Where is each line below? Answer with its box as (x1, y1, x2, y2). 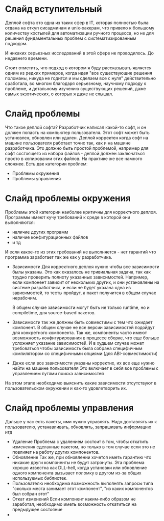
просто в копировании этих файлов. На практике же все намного (5, 156, 143, 162)
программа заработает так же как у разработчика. (5, 254, 113, 260)
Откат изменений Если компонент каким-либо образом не (12, 496, 136, 502)
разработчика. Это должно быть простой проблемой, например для (5, 145, 149, 151)
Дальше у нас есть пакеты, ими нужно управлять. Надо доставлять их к (5, 418, 157, 424)
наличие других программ (12, 229, 69, 235)
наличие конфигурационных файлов (12, 234, 88, 240)
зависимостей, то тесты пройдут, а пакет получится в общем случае (12, 290, 157, 296)
